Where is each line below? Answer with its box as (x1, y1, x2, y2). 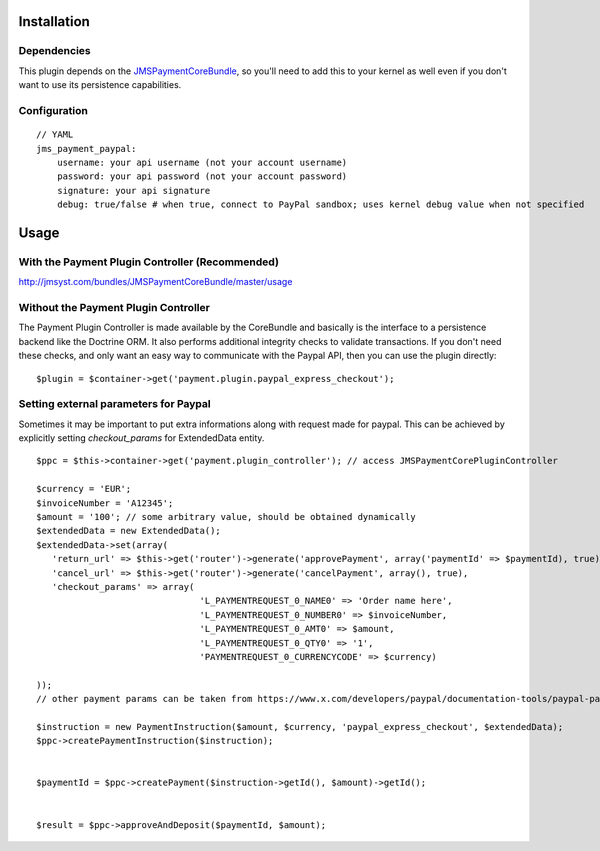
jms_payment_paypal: (36, 143, 137, 154)
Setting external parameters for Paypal (18, 397, 212, 411)
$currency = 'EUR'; (36, 483, 132, 495)
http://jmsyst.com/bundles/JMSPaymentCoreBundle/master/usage (18, 276, 293, 288)
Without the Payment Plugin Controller (18, 300, 210, 314)
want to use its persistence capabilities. (18, 79, 182, 91)
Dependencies (18, 44, 92, 58)
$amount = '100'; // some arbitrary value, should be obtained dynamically (36, 511, 416, 523)
